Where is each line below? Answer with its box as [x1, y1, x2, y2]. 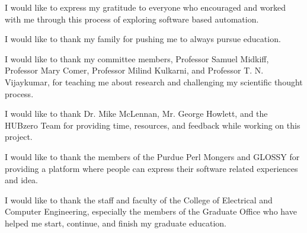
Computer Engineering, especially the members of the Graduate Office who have [5, 205, 297, 218]
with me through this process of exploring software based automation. [5, 12, 259, 25]
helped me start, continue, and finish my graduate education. [5, 216, 226, 229]
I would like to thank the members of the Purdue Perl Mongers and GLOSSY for [5, 150, 300, 162]
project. [5, 130, 33, 143]
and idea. [5, 174, 39, 186]
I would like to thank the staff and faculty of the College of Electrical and [5, 193, 273, 206]
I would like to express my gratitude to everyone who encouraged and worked [5, 1, 286, 13]
